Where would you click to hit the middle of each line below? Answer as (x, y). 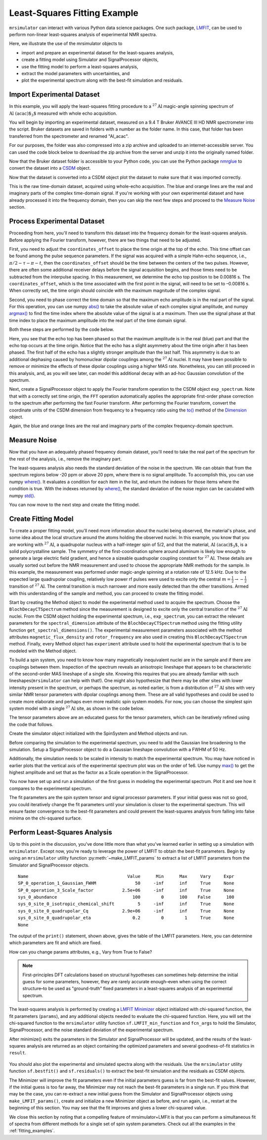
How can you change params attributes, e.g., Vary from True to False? (81, 952)
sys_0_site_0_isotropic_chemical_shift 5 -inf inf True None (126, 904)
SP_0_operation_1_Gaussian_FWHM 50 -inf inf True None (126, 883)
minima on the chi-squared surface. (46, 818)
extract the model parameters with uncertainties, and (76, 73)
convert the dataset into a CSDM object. (50, 168)
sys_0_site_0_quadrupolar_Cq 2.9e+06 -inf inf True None (126, 911)
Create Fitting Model (41, 519)
